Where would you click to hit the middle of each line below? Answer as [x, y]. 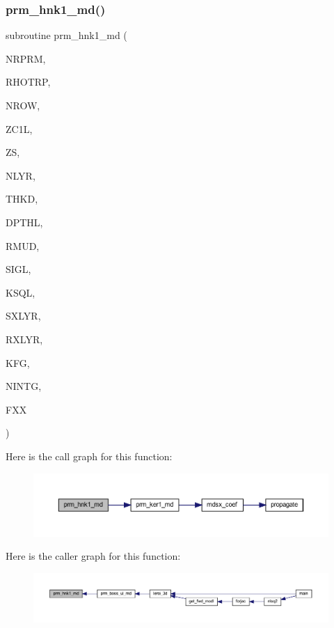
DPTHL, [24, 222]
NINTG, [24, 386]
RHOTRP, [28, 82]
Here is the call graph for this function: [89, 456]
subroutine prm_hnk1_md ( [66, 35]
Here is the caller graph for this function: [93, 556]
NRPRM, [26, 58]
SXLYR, [23, 316]
